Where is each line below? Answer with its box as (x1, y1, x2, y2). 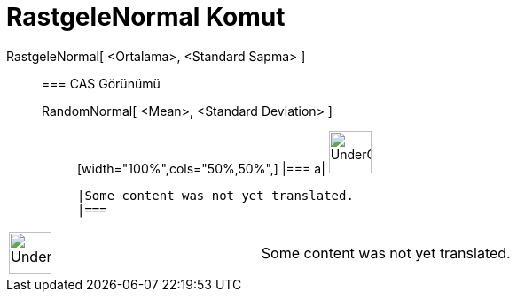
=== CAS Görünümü (42, 75, 161, 91)
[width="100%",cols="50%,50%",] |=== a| (77, 160, 325, 176)
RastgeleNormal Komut (6, 2, 286, 32)
